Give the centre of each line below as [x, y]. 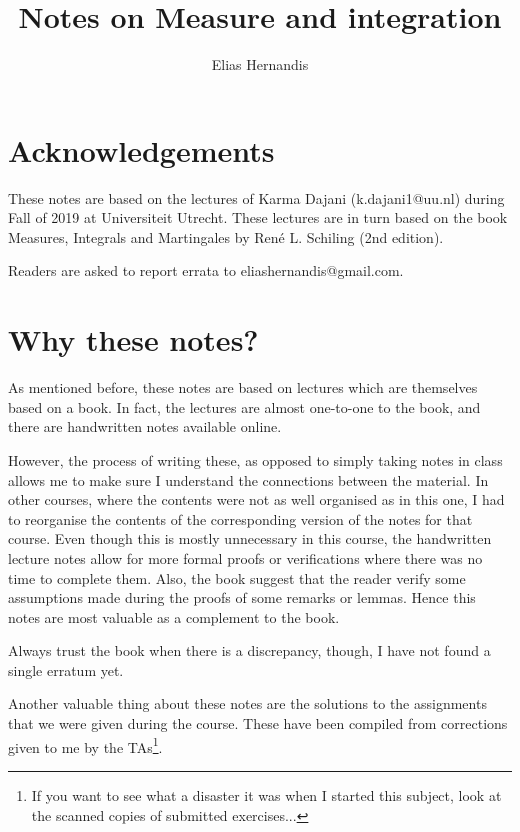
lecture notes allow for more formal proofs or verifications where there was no [245, 557]
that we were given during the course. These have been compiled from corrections [258, 723]
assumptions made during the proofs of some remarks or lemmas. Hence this [242, 597]
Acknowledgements [141, 149]
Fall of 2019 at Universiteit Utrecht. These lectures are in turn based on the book [258, 217]
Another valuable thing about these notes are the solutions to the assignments [247, 703]
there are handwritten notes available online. [145, 426]
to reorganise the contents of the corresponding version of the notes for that [240, 518]
